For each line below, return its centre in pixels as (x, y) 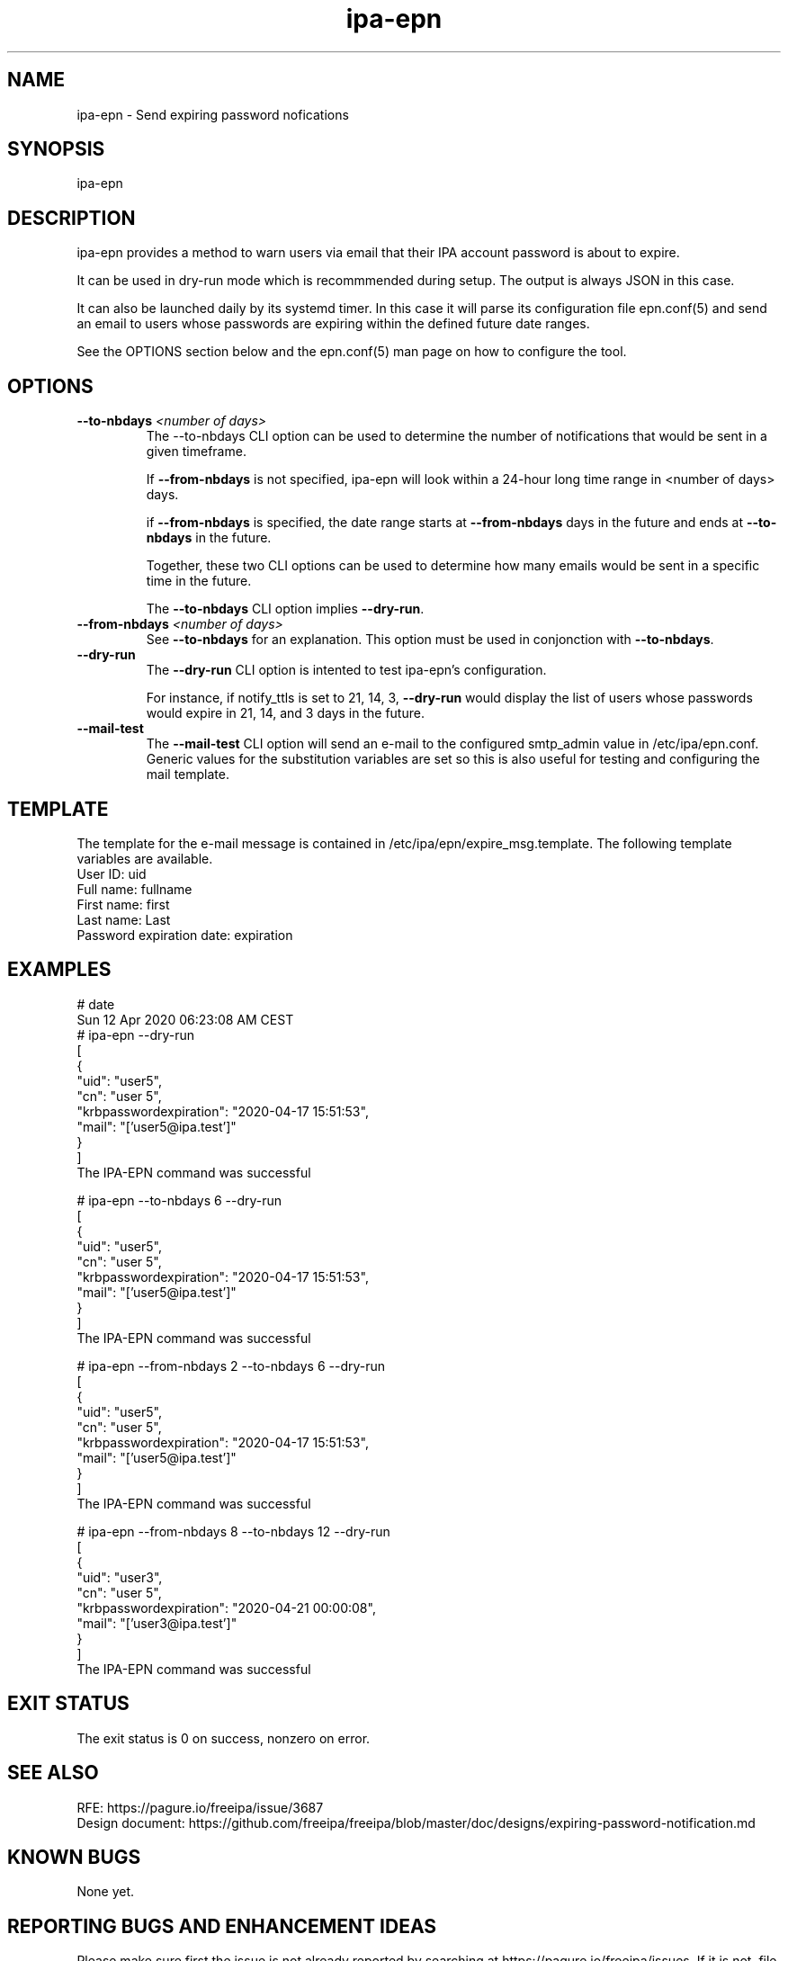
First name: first (123, 904)
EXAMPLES (59, 970)
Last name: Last (124, 919)
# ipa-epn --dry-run (136, 1034)
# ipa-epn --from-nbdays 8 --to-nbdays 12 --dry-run (233, 1531)
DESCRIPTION (72, 218)
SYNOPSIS (56, 149)
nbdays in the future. (209, 538)
